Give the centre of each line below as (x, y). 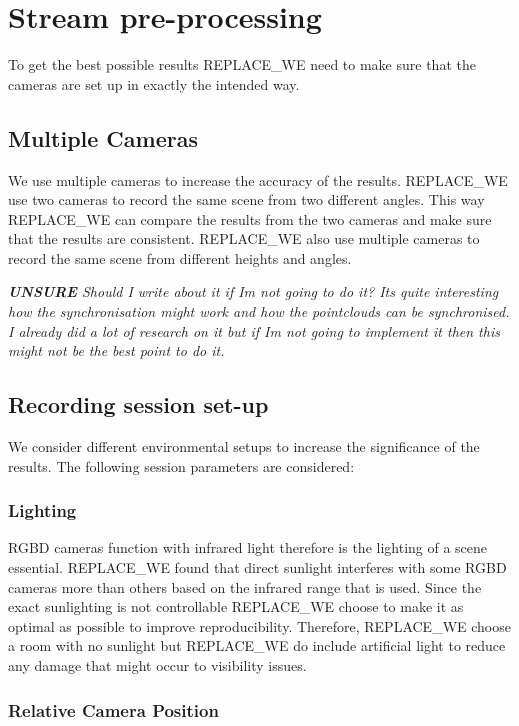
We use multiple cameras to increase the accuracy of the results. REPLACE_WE (258, 179)
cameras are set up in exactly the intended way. (154, 83)
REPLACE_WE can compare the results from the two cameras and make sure (250, 218)
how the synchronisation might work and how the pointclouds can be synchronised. (259, 311)
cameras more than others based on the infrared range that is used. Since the (245, 586)
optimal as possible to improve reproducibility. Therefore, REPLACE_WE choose (259, 625)
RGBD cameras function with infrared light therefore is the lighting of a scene (248, 547)
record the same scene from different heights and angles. (180, 257)
